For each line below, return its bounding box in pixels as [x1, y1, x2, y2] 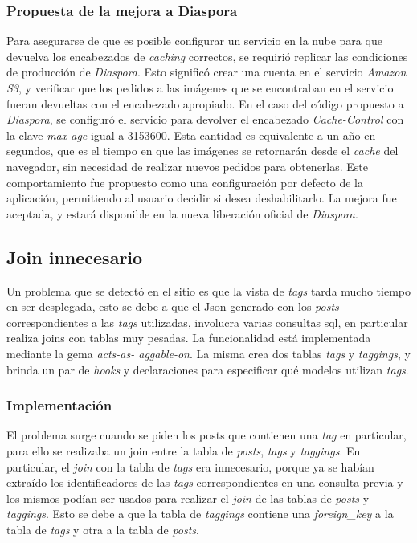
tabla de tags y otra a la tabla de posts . [6, 521, 200, 537]
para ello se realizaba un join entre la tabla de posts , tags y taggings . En [6, 442, 361, 459]
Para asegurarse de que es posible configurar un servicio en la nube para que [6, 32, 382, 49]
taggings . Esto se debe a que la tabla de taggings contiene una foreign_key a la [6, 505, 394, 522]
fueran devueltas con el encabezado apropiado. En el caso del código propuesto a [6, 95, 404, 112]
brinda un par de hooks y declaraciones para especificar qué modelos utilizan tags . [6, 361, 409, 378]
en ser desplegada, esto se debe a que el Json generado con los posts [6, 298, 339, 315]
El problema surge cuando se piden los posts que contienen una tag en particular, [6, 427, 407, 443]
